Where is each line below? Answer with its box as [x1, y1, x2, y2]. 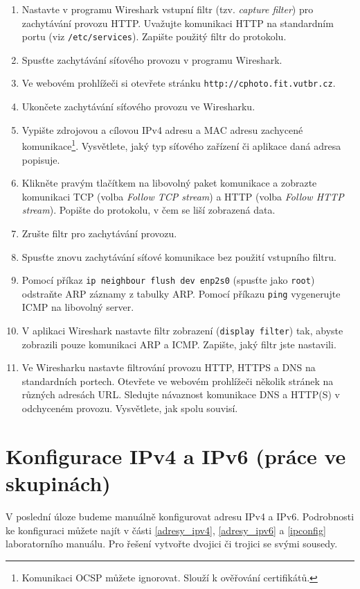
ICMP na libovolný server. [21, 300, 134, 314]
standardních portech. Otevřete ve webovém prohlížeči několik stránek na [21, 373, 334, 388]
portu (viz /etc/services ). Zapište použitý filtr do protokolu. [21, 29, 287, 44]
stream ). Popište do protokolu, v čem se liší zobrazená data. [21, 203, 276, 217]
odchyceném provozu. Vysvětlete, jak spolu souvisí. [21, 401, 238, 416]
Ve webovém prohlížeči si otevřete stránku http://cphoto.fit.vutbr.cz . [21, 76, 336, 90]
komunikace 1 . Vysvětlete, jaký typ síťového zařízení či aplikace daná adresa [21, 137, 341, 153]
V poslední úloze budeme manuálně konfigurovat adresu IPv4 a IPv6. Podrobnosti [6, 509, 354, 523]
